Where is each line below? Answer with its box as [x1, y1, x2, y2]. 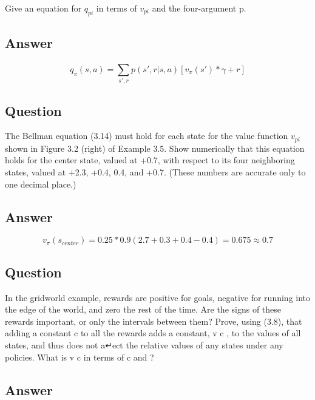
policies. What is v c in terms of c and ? [5, 350, 154, 363]
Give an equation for [5, 2, 82, 14]
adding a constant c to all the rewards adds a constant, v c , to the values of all [5, 327, 301, 339]
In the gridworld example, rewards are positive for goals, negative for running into [5, 291, 311, 303]
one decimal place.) [5, 177, 76, 190]
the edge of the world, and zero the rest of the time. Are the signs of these [5, 303, 282, 316]
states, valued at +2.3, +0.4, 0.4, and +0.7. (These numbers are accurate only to [5, 165, 306, 178]
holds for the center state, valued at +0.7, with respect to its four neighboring [5, 154, 295, 166]
